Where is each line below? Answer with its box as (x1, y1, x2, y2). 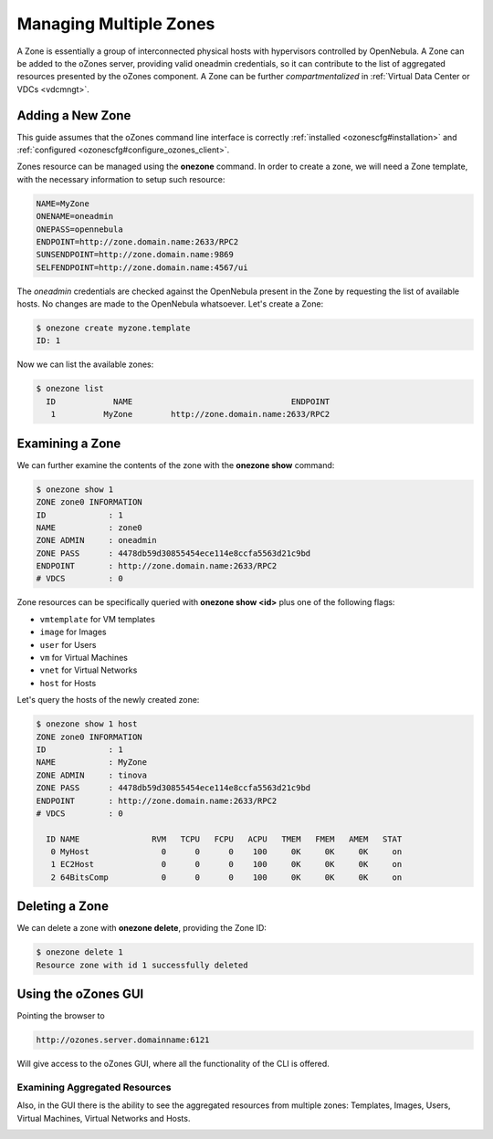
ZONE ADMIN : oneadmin (36, 535, 157, 546)
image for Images (39, 626, 107, 638)
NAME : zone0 (36, 522, 143, 533)
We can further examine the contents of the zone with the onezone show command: (16, 459, 335, 470)
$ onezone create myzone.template (36, 323, 191, 333)
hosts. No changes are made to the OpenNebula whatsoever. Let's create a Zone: (16, 298, 324, 309)
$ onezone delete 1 (36, 947, 123, 957)
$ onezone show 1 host (36, 719, 138, 729)
